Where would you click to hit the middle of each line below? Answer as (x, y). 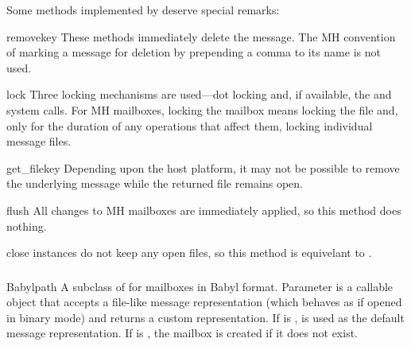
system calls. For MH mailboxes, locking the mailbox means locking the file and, (202, 109)
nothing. (27, 225)
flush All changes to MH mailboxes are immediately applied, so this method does (204, 210)
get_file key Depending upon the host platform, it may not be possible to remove (203, 167)
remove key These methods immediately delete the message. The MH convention (201, 36)
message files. (39, 141)
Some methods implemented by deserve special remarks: (143, 10)
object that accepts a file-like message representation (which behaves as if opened (204, 302)
